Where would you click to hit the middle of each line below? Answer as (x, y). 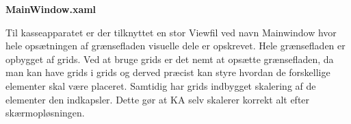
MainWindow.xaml (51, 9)
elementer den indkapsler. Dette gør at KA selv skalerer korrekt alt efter (158, 99)
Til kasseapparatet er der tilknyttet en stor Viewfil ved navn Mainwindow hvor (171, 32)
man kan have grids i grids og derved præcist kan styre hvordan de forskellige (168, 72)
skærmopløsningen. (45, 113)
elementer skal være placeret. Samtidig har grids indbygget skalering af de (161, 85)
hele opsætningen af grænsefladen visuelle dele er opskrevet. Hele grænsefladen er (175, 46)
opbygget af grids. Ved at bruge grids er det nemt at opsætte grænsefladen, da (170, 59)
